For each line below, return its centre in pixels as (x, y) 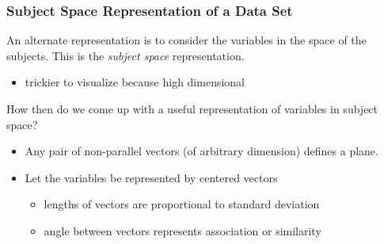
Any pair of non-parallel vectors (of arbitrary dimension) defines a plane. (202, 151)
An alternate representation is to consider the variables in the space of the (186, 40)
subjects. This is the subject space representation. (125, 55)
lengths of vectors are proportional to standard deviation (182, 204)
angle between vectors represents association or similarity (182, 230)
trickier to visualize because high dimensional (135, 82)
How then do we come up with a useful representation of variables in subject (192, 109)
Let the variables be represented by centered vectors (151, 177)
